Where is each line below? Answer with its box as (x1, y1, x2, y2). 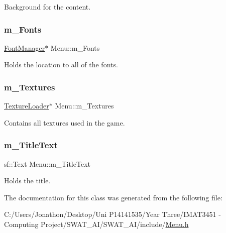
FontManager (4, 42, 45, 53)
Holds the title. (4, 175, 51, 186)
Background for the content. (4, 2, 91, 12)
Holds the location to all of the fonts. (4, 59, 118, 70)
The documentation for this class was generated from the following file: (4, 192, 222, 202)
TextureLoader (4, 100, 49, 111)
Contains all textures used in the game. (4, 117, 125, 128)
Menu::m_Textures (55, 100, 114, 111)
